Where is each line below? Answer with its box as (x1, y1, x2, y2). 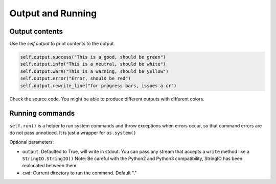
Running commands (9, 109, 75, 118)
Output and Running (9, 8, 97, 19)
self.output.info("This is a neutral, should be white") (20, 61, 166, 67)
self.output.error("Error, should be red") (20, 75, 131, 82)
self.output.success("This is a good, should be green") (20, 54, 166, 60)
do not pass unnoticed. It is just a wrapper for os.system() (9, 129, 136, 136)
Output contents (9, 27, 63, 36)
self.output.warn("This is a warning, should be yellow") (20, 68, 169, 74)
